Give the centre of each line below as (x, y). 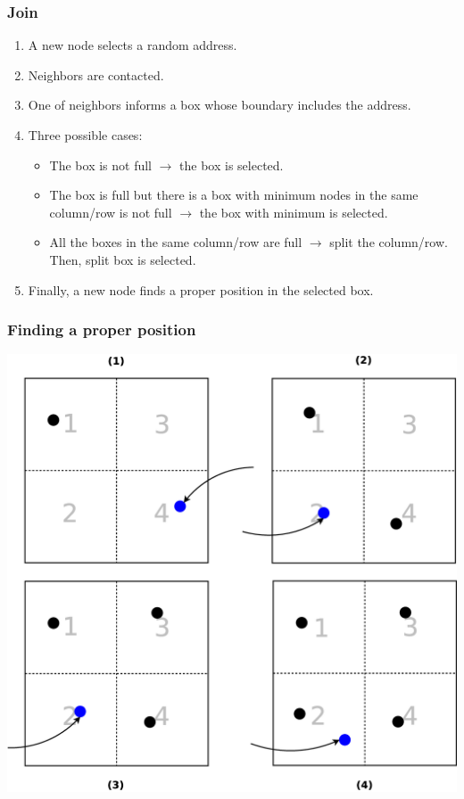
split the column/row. (389, 242)
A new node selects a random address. (133, 45)
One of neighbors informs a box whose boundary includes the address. (220, 105)
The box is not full (101, 165)
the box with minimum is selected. (294, 212)
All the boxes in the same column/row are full (176, 242)
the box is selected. (232, 165)
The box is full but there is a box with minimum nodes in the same (234, 195)
